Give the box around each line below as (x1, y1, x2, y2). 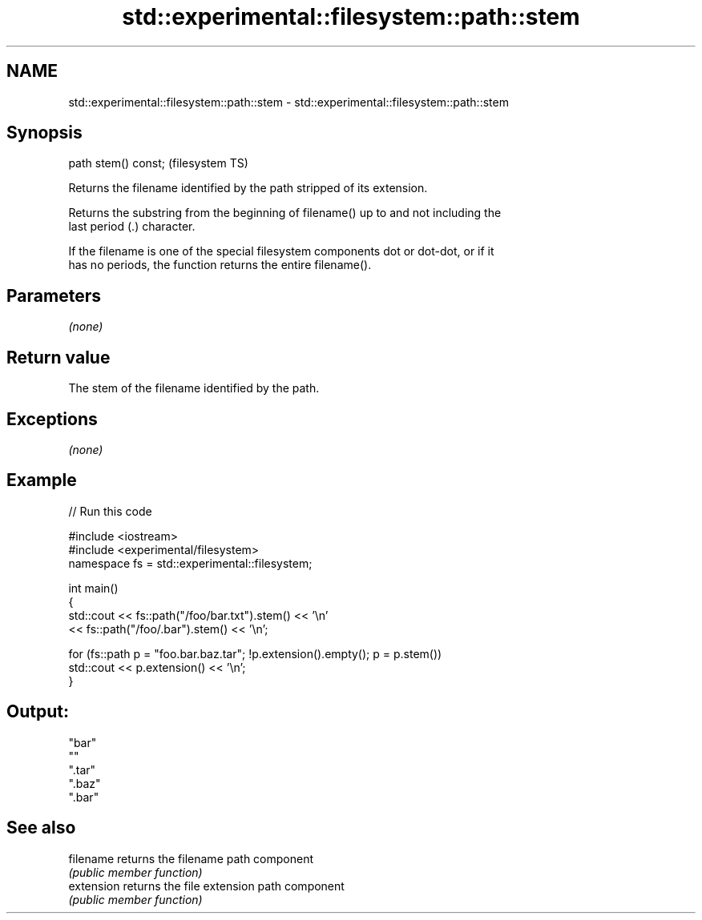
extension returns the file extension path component (68, 878, 345, 893)
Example (6, 470, 77, 491)
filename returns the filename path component (68, 851, 314, 866)
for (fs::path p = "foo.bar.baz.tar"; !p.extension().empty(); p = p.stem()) (68, 646, 442, 661)
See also (6, 818, 76, 838)
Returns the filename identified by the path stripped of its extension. (68, 181, 428, 195)
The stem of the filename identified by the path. (68, 381, 320, 396)
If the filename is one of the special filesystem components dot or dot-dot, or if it (68, 244, 494, 259)
